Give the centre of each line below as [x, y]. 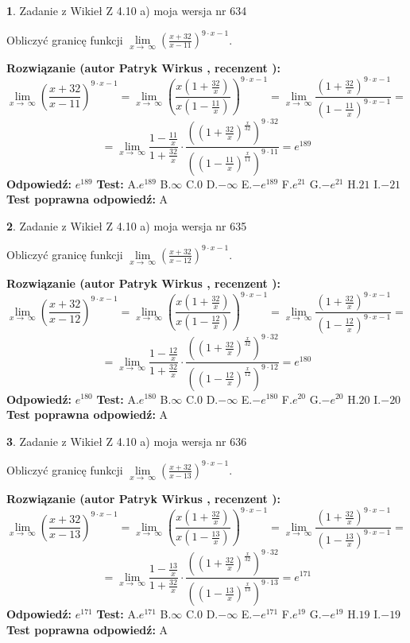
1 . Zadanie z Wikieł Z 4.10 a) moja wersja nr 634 [127, 10]
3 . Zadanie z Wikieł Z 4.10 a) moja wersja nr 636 [127, 441]
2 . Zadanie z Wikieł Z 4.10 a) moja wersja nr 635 [127, 225]
